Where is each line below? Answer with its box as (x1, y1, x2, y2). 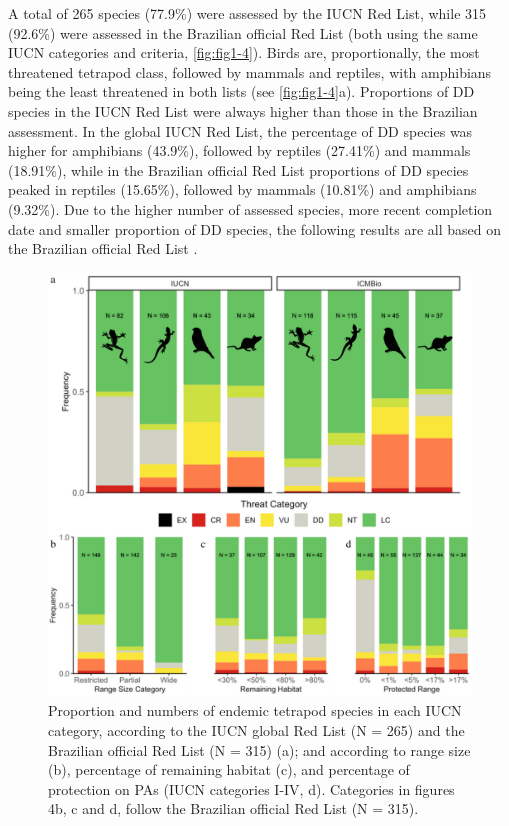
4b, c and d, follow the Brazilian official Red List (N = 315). (48, 798, 419, 819)
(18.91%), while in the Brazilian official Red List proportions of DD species (8, 159, 469, 180)
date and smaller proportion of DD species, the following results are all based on (8, 218, 501, 239)
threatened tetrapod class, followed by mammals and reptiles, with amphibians (8, 61, 492, 82)
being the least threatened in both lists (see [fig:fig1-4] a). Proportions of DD (8, 81, 475, 102)
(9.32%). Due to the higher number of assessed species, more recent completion (8, 198, 493, 219)
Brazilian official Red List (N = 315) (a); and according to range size (48, 739, 471, 760)
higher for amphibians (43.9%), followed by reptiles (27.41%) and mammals (8, 140, 471, 161)
